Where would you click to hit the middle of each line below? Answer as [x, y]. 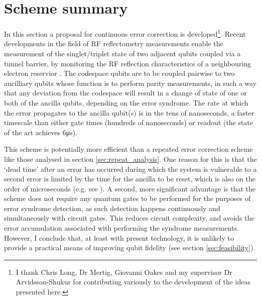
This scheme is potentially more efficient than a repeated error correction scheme [128, 149]
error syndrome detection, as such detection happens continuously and [112, 208]
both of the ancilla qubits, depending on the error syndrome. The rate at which [126, 102]
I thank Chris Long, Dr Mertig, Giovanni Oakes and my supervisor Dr [124, 272]
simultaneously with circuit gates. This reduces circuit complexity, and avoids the [129, 218]
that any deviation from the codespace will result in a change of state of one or [126, 93]
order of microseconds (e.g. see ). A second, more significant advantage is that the [130, 188]
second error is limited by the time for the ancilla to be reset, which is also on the [130, 179]
